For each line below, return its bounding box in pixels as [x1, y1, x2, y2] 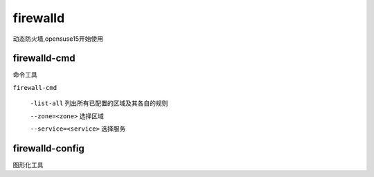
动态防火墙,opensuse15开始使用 [12, 35, 104, 43]
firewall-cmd [12, 84, 57, 91]
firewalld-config [12, 142, 84, 154]
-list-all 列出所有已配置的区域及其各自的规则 [30, 99, 168, 107]
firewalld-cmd [12, 53, 75, 64]
